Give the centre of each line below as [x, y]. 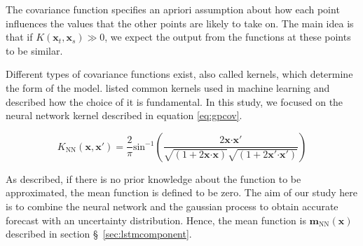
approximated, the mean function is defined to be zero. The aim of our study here [181, 192]
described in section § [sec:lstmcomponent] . [99, 234]
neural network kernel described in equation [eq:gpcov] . [124, 115]
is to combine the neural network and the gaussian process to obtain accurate [172, 206]
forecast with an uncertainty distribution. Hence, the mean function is [156, 220]
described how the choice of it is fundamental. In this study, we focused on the [174, 101]
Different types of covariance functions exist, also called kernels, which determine [179, 74]
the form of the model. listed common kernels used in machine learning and [168, 87]
